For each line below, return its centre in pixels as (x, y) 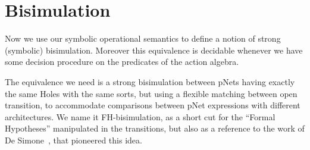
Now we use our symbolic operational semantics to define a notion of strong (143, 38)
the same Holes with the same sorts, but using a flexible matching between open (151, 93)
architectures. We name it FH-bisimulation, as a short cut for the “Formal (140, 116)
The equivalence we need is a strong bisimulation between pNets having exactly (150, 81)
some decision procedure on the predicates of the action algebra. (122, 62)
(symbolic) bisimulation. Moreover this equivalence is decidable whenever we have (154, 50)
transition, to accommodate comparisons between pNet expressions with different (153, 105)
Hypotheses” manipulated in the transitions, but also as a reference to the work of (155, 128)
